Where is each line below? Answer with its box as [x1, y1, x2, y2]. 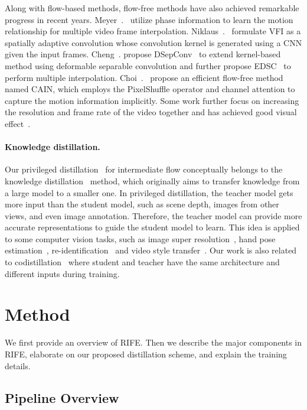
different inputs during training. [5, 267, 120, 279]
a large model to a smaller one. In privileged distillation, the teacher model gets [5, 186, 293, 199]
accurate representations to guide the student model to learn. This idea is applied [5, 221, 300, 233]
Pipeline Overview [5, 388, 119, 406]
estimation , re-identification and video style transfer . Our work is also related [5, 244, 297, 256]
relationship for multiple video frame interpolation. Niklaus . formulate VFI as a [5, 25, 301, 37]
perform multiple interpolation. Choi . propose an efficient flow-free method [5, 71, 283, 83]
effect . [5, 117, 31, 129]
